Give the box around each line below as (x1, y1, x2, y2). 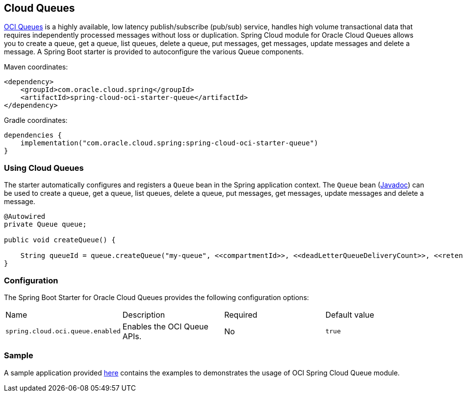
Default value (325, 309, 374, 320)
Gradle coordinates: (4, 116, 68, 125)
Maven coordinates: (4, 63, 68, 71)
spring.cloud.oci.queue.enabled (5, 327, 121, 335)
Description (122, 309, 165, 320)
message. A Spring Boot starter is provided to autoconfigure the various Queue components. (4, 47, 304, 56)
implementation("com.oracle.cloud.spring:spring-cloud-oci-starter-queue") (20, 139, 318, 147)
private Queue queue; (4, 220, 87, 229)
